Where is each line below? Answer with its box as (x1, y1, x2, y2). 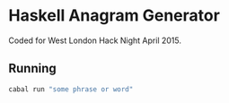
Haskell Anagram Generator (8, 5, 221, 26)
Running (8, 61, 57, 76)
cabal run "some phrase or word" (8, 84, 134, 94)
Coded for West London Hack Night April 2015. (8, 35, 181, 46)
